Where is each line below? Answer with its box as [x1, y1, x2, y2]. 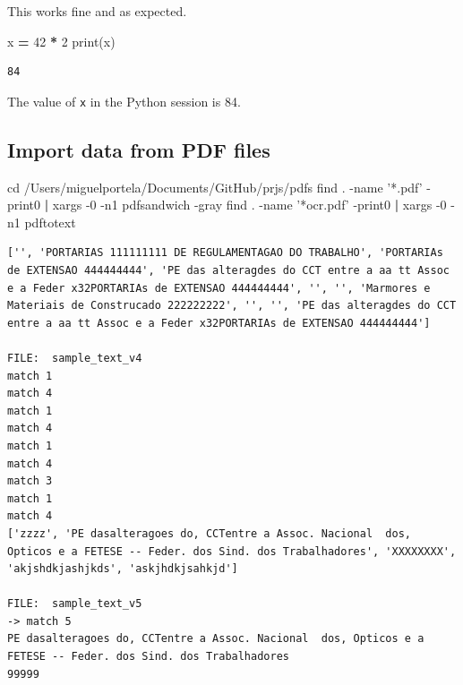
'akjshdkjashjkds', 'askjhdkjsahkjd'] [7, 562, 238, 576]
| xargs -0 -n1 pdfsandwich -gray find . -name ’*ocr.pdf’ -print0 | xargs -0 [44, 195, 447, 214]
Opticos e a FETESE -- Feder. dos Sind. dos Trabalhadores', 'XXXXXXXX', [7, 544, 457, 558]
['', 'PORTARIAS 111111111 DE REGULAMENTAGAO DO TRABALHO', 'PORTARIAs [7, 246, 443, 260]
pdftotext [24, 212, 76, 231]
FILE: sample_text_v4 [7, 351, 142, 364]
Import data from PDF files [7, 135, 270, 163]
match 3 [7, 475, 53, 488]
